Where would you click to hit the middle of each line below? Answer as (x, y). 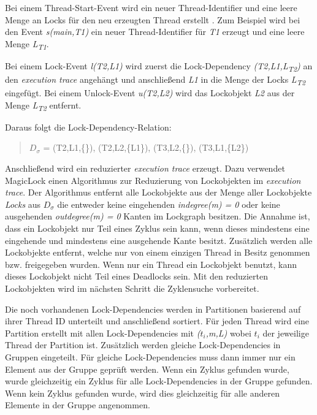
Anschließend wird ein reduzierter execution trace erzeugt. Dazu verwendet (145, 168)
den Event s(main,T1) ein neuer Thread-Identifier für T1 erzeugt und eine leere (155, 32)
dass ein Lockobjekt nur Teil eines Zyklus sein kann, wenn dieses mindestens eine (157, 228)
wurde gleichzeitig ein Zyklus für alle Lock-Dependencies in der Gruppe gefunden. (159, 381)
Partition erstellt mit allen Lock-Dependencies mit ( (103, 333)
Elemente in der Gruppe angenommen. (78, 405)
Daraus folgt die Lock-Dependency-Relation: (88, 127)
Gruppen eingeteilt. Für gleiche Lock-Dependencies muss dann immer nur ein (150, 356)
